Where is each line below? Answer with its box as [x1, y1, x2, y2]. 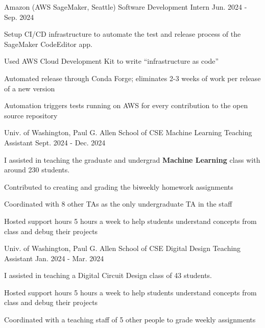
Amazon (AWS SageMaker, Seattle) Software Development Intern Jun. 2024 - [4, 2, 247, 12]
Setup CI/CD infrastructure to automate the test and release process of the [4, 29, 241, 39]
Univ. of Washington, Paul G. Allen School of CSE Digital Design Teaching [4, 243, 241, 254]
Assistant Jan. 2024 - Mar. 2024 [4, 253, 104, 263]
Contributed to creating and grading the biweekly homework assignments [4, 181, 233, 192]
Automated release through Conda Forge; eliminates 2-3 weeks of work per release [4, 72, 261, 83]
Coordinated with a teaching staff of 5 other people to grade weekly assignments [4, 314, 256, 325]
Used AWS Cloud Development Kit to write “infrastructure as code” [4, 56, 219, 66]
